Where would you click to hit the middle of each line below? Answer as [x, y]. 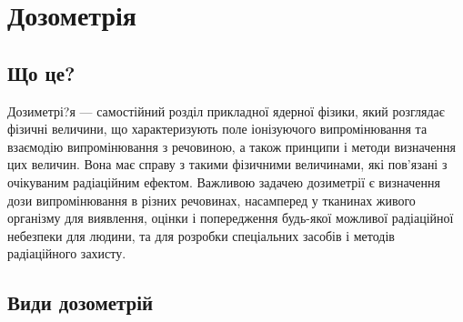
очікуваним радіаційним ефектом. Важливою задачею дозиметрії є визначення [224, 181]
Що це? [41, 72]
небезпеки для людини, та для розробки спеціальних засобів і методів [201, 235]
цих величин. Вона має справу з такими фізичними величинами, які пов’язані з [227, 164]
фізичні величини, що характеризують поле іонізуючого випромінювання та [217, 129]
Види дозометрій [81, 302]
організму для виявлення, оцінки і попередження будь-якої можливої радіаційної [231, 218]
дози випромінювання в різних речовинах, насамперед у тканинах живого [211, 200]
